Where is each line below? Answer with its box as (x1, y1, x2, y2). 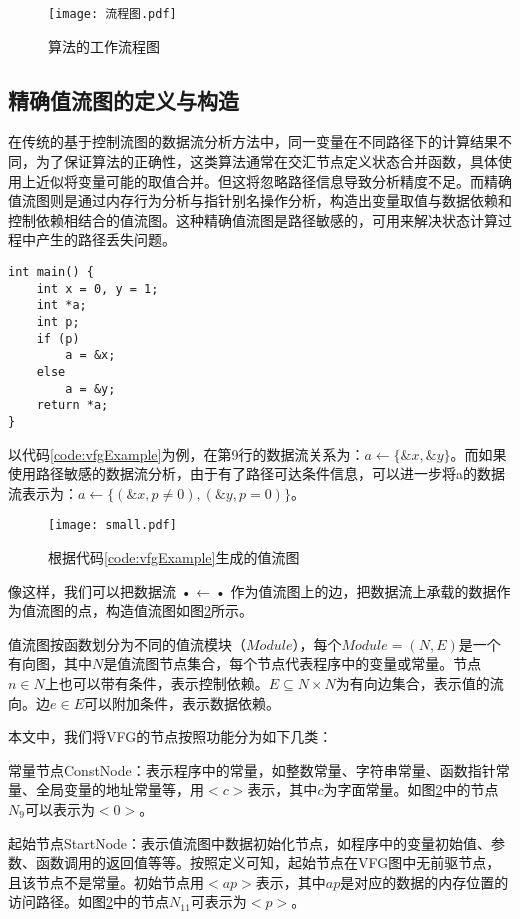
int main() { (8, 265, 94, 280)
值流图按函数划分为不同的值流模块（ (8, 633, 246, 654)
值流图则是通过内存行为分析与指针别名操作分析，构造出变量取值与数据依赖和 (8, 190, 512, 211)
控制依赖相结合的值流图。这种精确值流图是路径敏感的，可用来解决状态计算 (8, 209, 498, 230)
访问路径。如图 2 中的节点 (8, 891, 169, 912)
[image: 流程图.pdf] (48, 7, 177, 21)
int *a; (36, 298, 87, 313)
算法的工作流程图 (48, 35, 160, 56)
